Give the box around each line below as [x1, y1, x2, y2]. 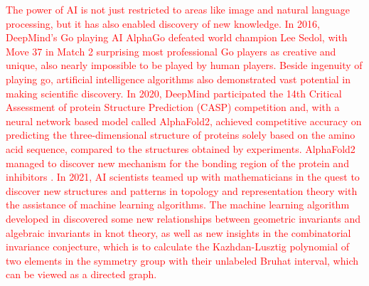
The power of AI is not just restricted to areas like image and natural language [6, 2, 350, 16]
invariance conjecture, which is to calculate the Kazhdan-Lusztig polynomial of [6, 239, 350, 254]
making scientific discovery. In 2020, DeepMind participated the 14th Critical [6, 85, 342, 100]
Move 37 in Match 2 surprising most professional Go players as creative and [6, 43, 336, 58]
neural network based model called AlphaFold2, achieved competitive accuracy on [6, 113, 362, 128]
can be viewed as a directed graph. [6, 267, 157, 282]
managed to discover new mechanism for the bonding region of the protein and [6, 155, 349, 170]
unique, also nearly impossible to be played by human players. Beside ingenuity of [6, 58, 363, 73]
